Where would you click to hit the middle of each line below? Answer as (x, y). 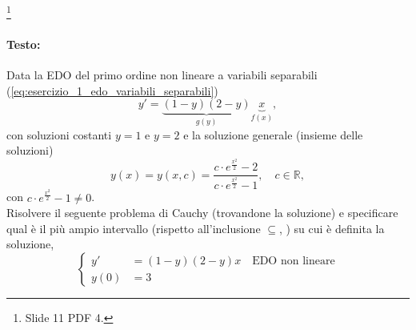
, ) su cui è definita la (332, 228)
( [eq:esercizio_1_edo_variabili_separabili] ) (112, 90)
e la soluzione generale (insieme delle (273, 134)
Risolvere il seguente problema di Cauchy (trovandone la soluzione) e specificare (202, 213)
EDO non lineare (294, 261)
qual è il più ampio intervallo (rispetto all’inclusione (134, 228)
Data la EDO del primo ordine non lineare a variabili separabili (162, 75)
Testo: (24, 44)
